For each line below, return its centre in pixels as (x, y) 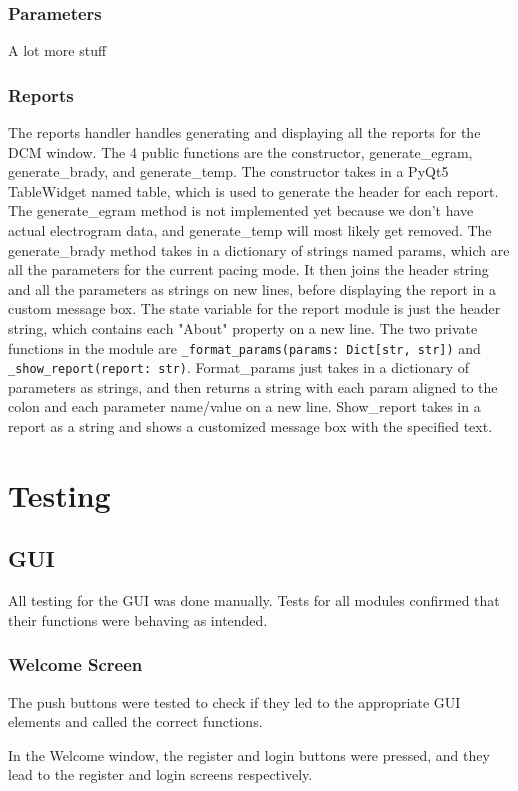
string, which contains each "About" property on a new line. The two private (243, 327)
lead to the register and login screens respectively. (160, 774)
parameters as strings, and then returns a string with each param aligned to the (253, 386)
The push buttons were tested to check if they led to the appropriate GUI (234, 701)
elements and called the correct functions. (135, 721)
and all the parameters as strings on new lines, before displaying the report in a (252, 288)
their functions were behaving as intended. (138, 619)
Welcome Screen (75, 664)
